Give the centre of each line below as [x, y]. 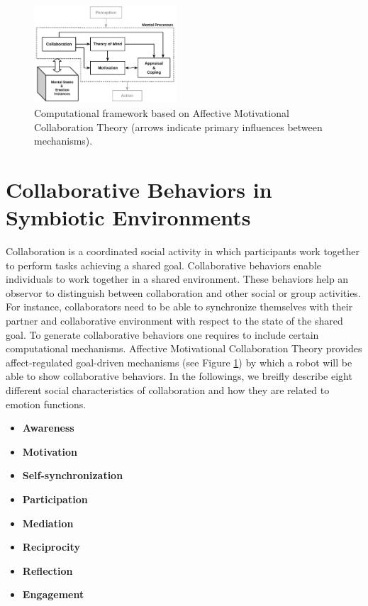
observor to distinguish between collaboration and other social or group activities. [183, 292]
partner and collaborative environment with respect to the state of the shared [174, 320]
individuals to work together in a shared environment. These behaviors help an [177, 279]
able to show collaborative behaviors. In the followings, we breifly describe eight [179, 376]
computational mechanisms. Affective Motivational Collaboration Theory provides [184, 348]
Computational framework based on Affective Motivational [162, 112]
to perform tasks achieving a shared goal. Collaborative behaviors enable [164, 265]
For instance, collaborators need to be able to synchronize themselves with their [179, 307]
